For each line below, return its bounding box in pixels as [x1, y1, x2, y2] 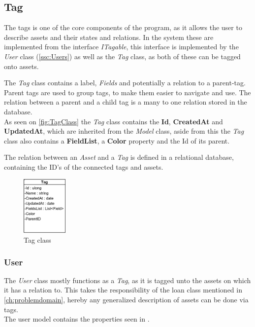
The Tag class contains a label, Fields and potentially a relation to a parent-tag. [4, 77, 246, 88]
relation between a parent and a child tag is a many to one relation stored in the [4, 97, 247, 107]
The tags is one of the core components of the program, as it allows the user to [4, 22, 242, 33]
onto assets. [4, 61, 39, 71]
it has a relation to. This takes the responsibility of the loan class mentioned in [4, 285, 242, 295]
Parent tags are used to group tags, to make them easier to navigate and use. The [4, 87, 251, 97]
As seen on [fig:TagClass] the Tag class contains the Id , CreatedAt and [4, 116, 223, 126]
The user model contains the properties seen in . [4, 314, 150, 324]
